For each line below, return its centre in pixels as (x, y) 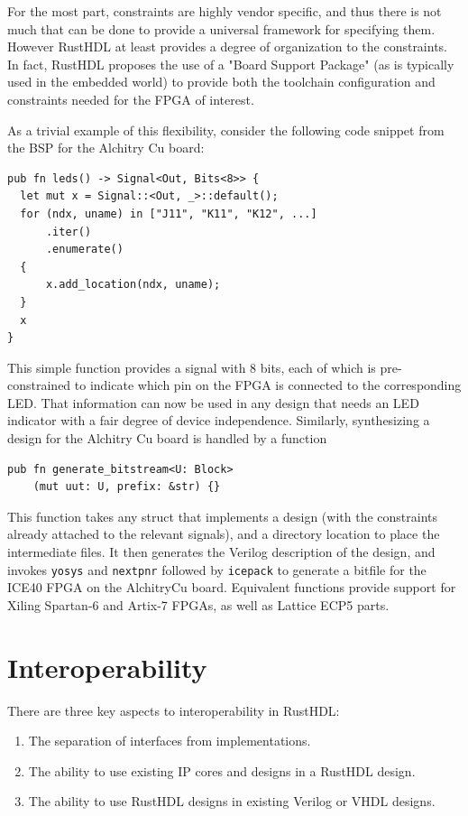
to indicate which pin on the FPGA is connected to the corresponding (268, 385)
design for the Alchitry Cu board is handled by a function (167, 438)
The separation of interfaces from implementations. (170, 741)
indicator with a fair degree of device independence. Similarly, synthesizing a (219, 420)
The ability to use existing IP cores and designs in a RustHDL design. (222, 770)
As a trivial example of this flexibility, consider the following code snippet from (226, 130)
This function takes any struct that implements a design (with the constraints (222, 516)
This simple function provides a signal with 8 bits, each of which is (192, 367)
